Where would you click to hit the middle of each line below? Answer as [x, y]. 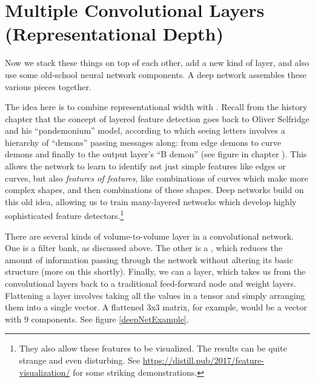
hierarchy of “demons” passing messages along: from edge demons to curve [143, 142]
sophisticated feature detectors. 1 [65, 215]
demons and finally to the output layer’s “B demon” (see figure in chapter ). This [156, 154]
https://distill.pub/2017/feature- [203, 360]
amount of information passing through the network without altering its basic [149, 259]
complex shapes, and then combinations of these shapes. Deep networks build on [154, 190]
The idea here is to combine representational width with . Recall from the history [156, 107]
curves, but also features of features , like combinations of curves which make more [157, 178]
